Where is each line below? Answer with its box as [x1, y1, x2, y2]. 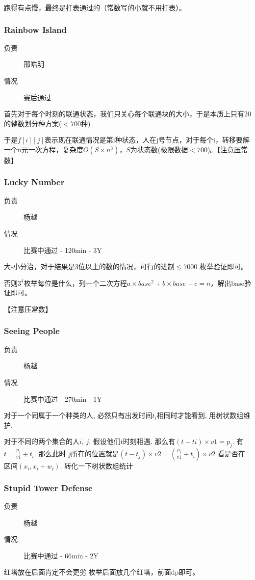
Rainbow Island [4, 23, 67, 35]
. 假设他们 [89, 436, 121, 446]
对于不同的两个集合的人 [4, 436, 79, 446]
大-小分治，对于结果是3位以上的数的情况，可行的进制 [4, 261, 175, 272]
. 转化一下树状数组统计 [60, 461, 133, 471]
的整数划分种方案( [4, 118, 62, 128]
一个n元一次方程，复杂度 [4, 144, 83, 154]
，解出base [210, 277, 244, 288]
